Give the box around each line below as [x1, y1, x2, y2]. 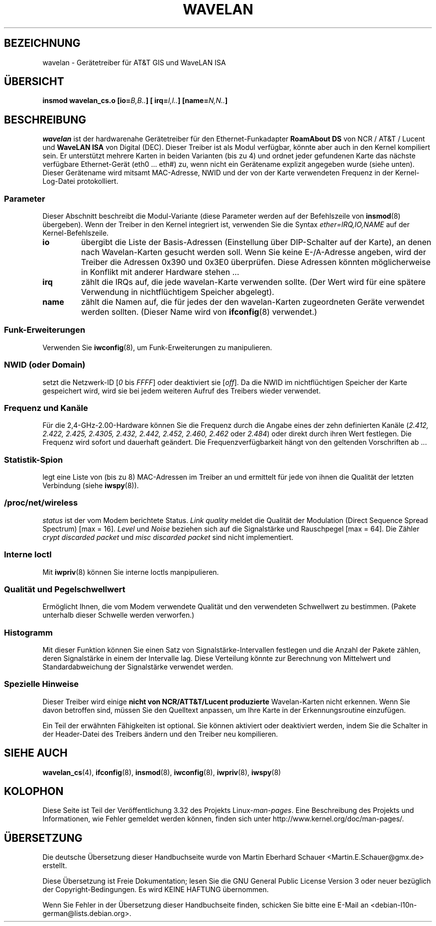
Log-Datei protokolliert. [42, 177, 118, 186]
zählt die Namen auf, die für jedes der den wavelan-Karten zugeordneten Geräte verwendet [81, 297, 425, 307]
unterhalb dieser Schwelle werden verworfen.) [42, 611, 195, 620]
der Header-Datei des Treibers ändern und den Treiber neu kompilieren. [42, 729, 278, 738]
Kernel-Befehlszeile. [42, 229, 109, 238]
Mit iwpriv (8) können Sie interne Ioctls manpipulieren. [42, 567, 219, 576]
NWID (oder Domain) [4, 360, 86, 370]
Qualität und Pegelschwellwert [4, 584, 125, 594]
